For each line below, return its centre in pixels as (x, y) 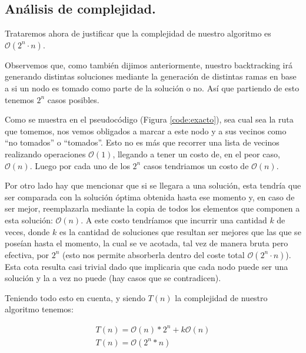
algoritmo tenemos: (39, 309)
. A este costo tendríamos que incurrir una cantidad (174, 220)
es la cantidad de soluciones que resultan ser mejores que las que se (180, 231)
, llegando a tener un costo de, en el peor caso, (196, 154)
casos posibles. (73, 99)
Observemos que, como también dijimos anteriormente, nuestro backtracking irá (149, 65)
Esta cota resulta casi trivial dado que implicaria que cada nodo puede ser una (147, 266)
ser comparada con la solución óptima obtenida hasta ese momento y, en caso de (150, 197)
